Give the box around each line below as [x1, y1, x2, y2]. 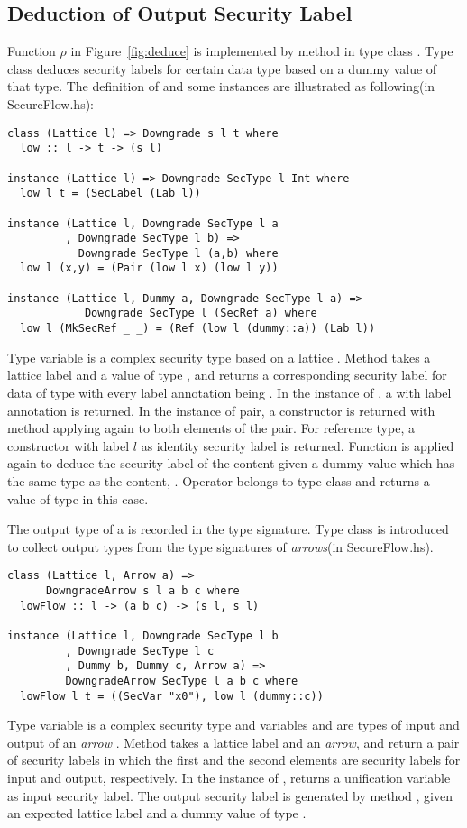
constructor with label [7, 436, 130, 455]
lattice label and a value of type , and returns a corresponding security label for [7, 365, 447, 384]
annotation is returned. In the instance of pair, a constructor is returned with [7, 400, 435, 419]
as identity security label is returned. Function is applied [141, 436, 454, 455]
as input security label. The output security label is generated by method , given [7, 786, 453, 805]
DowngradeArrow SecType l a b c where [65, 674, 298, 687]
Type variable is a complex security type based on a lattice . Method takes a [7, 347, 431, 366]
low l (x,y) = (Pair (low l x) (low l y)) [20, 262, 279, 275]
